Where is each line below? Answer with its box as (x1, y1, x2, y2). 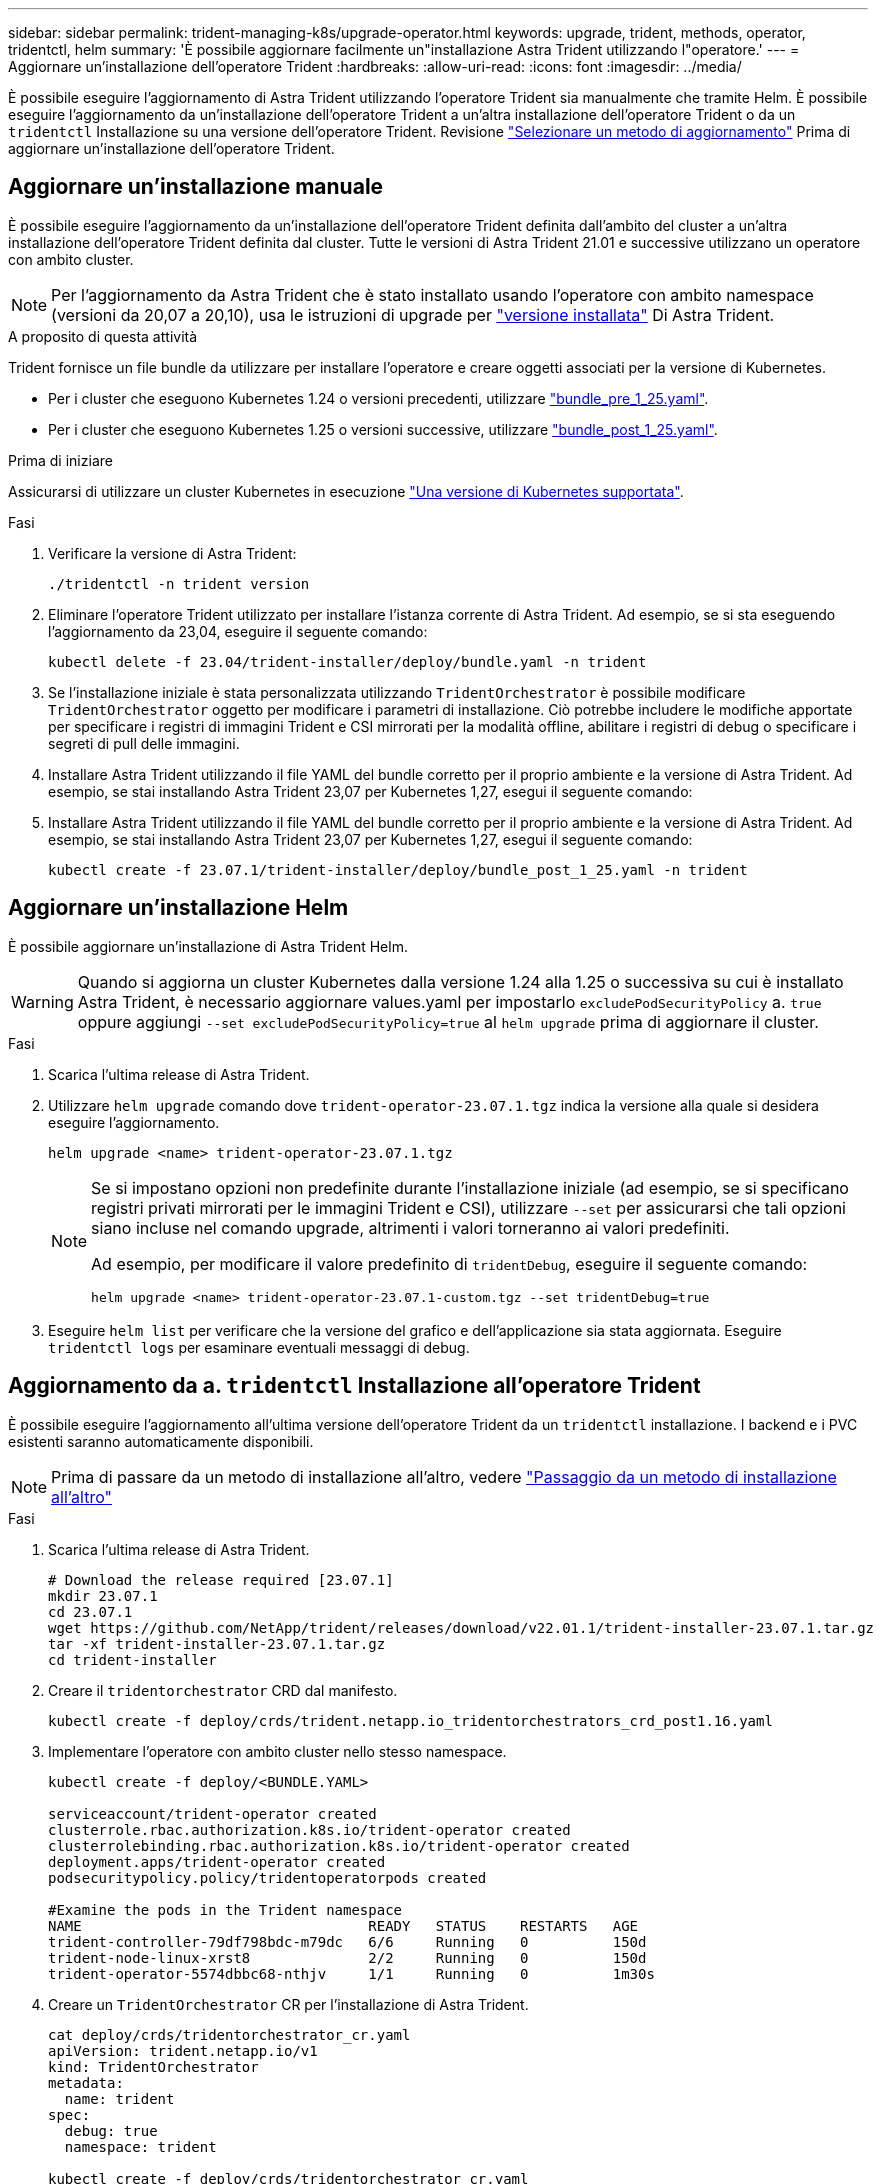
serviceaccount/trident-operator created (48, 1805, 377, 1822)
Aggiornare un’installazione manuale (8, 174, 384, 200)
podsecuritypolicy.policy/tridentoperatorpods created (48, 1869, 487, 1886)
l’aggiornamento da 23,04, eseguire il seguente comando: (48, 622, 428, 640)
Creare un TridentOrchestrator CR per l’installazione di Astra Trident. (48, 1995, 529, 2013)
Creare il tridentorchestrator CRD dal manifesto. (48, 1681, 398, 1699)
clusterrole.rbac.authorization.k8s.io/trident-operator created (48, 1821, 571, 1838)
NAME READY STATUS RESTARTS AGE (48, 1917, 639, 1934)
